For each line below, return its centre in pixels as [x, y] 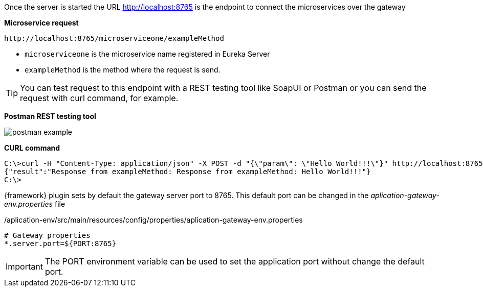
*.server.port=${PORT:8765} [60, 244]
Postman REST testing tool [50, 116]
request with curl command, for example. [99, 98]
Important [24, 266]
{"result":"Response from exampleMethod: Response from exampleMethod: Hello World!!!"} [188, 172]
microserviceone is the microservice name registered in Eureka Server [147, 54]
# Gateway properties [47, 235]
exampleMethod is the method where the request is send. [123, 70]
